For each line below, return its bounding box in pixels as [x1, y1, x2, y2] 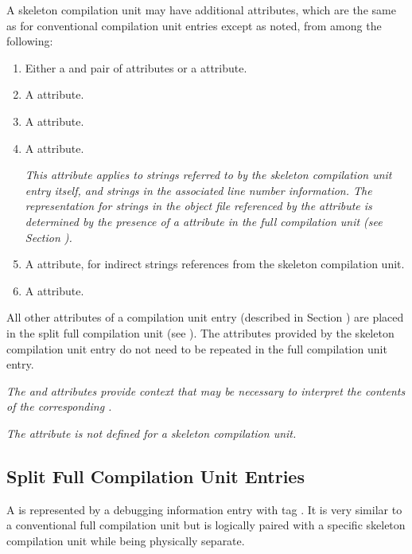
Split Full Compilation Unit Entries [6, 463, 305, 488]
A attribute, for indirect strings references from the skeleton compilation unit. [25, 256, 405, 272]
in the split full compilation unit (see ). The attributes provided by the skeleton [6, 324, 395, 341]
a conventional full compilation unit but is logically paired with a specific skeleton [6, 517, 406, 533]
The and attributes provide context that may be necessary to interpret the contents [6, 382, 406, 399]
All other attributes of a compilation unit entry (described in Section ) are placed [6, 309, 404, 326]
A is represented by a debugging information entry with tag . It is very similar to [6, 501, 402, 517]
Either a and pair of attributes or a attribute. [25, 59, 247, 76]
